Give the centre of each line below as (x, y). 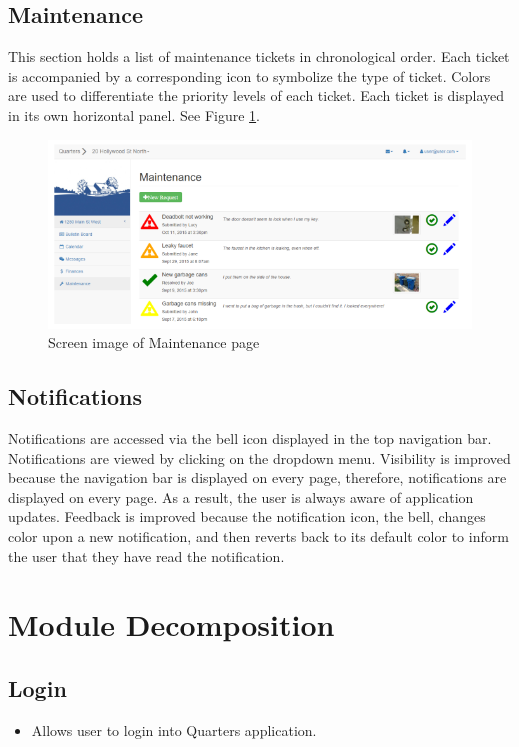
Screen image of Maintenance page (154, 342)
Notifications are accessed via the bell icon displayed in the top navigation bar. (250, 438)
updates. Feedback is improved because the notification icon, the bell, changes (247, 516)
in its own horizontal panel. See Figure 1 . (134, 114)
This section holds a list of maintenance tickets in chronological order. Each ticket (259, 56)
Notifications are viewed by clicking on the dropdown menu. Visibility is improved (259, 457)
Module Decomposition (171, 624)
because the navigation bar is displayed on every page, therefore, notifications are (257, 477)
